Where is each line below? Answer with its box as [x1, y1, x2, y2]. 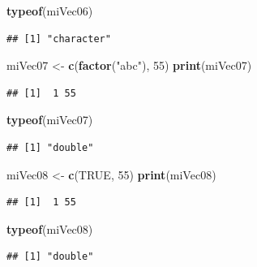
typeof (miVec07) [6, 111, 93, 128]
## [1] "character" [6, 32, 111, 45]
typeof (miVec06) [6, 2, 93, 19]
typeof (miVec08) [6, 220, 93, 237]
